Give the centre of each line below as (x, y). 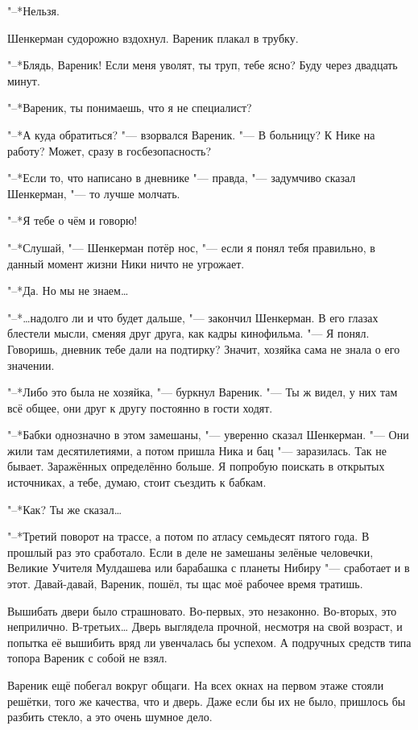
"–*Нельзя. (33, 10)
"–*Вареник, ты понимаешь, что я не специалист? (130, 108)
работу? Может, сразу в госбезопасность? (110, 150)
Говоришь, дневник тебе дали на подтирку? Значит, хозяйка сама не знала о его (204, 348)
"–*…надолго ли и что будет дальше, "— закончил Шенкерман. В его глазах (193, 317)
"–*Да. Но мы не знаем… (68, 290)
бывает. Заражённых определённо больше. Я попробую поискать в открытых (196, 466)
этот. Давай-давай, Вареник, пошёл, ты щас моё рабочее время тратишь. (185, 584)
